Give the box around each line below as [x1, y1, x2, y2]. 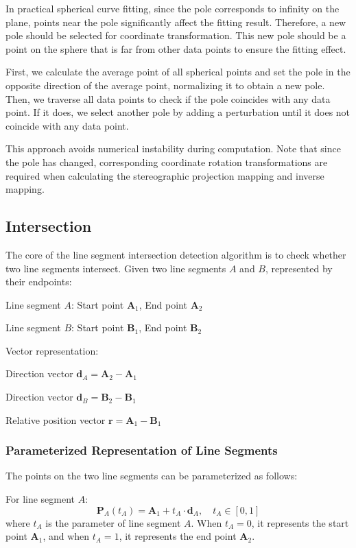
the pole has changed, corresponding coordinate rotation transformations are [5, 154, 328, 169]
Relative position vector [5, 412, 106, 427]
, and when [43, 529, 90, 543]
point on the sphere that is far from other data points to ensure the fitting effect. [5, 41, 346, 56]
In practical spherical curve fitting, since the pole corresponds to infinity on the [5, 1, 340, 15]
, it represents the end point [119, 529, 237, 543]
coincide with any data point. [5, 118, 129, 132]
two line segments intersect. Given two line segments [5, 261, 226, 275]
